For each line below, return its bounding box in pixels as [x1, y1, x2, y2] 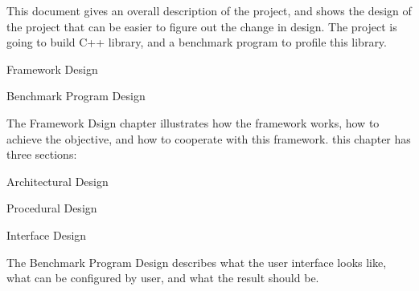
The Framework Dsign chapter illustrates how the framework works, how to [6, 114, 380, 131]
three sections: [6, 146, 77, 163]
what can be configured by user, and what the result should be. [6, 269, 319, 286]
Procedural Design [6, 200, 97, 216]
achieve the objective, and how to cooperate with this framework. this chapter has [6, 130, 411, 147]
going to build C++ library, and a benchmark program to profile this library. [6, 34, 387, 51]
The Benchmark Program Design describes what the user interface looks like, [6, 253, 387, 270]
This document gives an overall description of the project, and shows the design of [6, 2, 412, 18]
